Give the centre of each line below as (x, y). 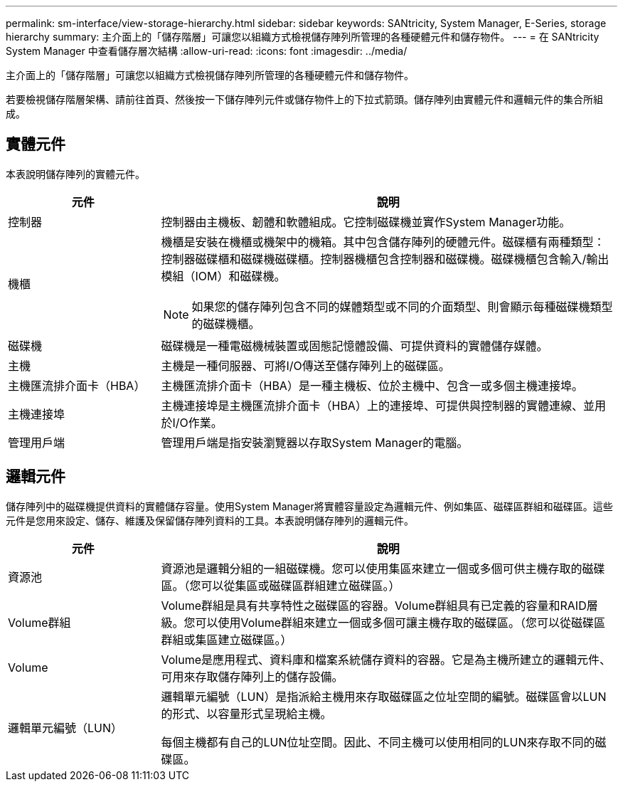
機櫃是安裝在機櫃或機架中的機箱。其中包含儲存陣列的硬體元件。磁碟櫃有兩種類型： (383, 242)
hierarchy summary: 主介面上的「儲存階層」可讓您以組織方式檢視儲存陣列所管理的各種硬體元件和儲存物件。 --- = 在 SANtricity (303, 37)
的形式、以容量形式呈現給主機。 (246, 713)
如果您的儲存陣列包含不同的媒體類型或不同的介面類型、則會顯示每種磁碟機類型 (402, 306)
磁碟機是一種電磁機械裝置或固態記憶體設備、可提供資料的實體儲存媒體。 (355, 345)
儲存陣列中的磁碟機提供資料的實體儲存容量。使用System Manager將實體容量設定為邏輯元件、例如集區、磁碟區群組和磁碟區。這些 (309, 506)
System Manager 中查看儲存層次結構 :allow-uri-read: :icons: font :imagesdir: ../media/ (207, 51)
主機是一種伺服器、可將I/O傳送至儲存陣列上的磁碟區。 (305, 365)
